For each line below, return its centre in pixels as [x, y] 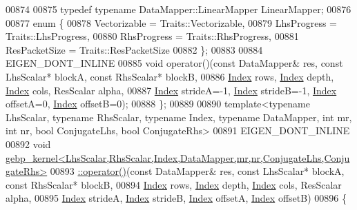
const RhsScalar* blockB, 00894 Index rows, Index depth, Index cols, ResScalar [174, 184]
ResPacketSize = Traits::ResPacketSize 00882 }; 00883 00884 [134, 49]
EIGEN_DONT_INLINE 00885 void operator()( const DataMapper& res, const [174, 63]
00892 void [28, 144]
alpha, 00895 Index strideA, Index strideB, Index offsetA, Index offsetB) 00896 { [176, 198]
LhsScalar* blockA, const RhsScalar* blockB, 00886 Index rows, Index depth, [170, 76]
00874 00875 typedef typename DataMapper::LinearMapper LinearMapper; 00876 [178, 9]
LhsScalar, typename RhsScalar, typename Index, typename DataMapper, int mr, [179, 117]
